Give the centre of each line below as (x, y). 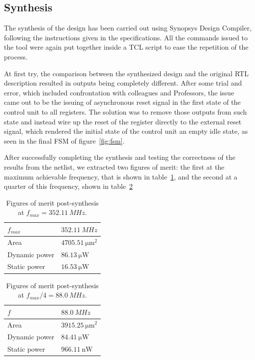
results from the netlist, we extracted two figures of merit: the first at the (114, 166)
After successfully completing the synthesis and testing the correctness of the (120, 157)
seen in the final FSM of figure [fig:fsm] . (64, 140)
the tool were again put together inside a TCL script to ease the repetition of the (126, 47)
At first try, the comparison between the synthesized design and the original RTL (126, 73)
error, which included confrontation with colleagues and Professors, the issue (119, 92)
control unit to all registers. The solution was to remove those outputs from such (126, 111)
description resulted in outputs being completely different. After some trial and (123, 83)
